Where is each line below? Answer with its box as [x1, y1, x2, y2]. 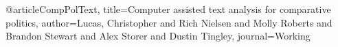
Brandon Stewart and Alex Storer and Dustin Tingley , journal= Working [5, 29, 311, 43]
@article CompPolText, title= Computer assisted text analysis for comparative [5, 2, 331, 16]
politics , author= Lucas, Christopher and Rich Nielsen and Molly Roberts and [5, 15, 333, 29]
